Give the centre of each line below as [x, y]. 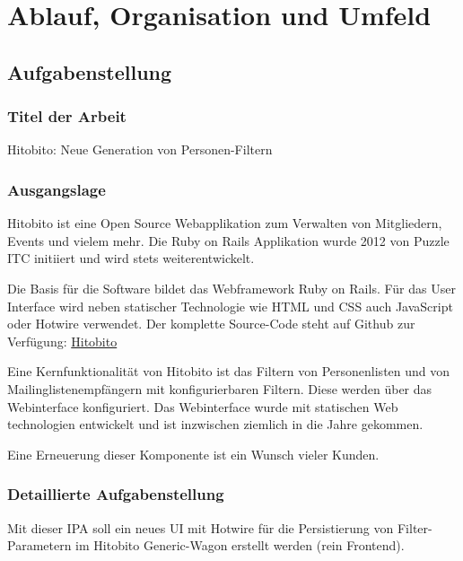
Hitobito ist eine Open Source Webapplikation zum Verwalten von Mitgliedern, [225, 223]
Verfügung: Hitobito [62, 341]
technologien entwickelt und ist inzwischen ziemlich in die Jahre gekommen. [215, 424]
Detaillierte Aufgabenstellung [116, 494]
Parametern [39, 545]
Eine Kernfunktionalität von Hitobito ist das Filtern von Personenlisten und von [229, 371]
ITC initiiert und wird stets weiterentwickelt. [131, 258]
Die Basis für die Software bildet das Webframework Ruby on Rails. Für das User [231, 288]
